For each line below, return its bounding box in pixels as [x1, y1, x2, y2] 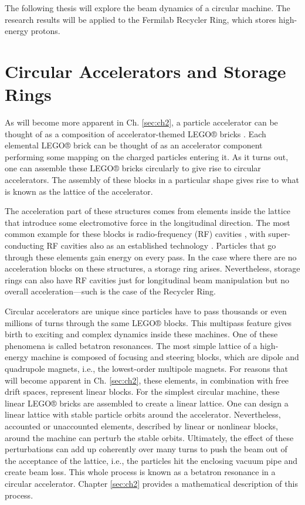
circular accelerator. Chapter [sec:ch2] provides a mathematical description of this [5, 477, 298, 489]
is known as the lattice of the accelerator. [5, 185, 153, 197]
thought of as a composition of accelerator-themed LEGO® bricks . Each [5, 127, 266, 140]
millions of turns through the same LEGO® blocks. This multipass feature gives [5, 316, 292, 328]
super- [268, 228, 291, 240]
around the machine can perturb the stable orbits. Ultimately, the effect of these [5, 431, 294, 443]
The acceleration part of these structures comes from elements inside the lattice [5, 205, 291, 217]
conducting [5, 239, 44, 252]
